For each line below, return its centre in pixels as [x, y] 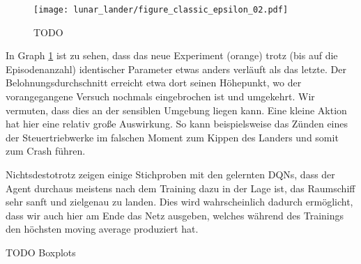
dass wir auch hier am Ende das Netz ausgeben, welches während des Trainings [175, 215]
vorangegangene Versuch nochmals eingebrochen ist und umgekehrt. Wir [160, 96]
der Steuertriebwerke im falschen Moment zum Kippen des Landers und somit [172, 137]
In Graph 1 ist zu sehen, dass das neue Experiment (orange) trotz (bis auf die [172, 55]
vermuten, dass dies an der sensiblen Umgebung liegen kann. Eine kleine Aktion [176, 110]
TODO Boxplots [41, 252]
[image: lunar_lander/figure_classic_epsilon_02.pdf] [161, 10]
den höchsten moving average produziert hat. [102, 229]
